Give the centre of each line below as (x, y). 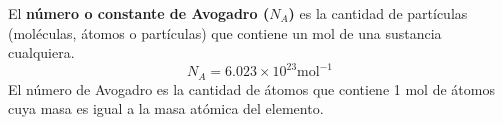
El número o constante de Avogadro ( (139, 13)
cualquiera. (41, 52)
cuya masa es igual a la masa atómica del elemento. (166, 108)
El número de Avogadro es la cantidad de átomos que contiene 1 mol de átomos (251, 88)
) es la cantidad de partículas (378, 13)
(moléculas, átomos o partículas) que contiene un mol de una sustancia (225, 32)
